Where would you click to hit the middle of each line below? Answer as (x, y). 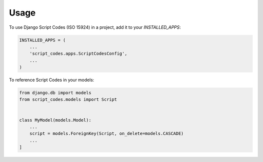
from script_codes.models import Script (68, 99)
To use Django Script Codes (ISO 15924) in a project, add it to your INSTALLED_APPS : (95, 27)
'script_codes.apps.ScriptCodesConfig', (78, 54)
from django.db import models (55, 93)
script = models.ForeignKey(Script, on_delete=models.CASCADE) (107, 134)
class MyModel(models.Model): (55, 120)
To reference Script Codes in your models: (52, 80)
